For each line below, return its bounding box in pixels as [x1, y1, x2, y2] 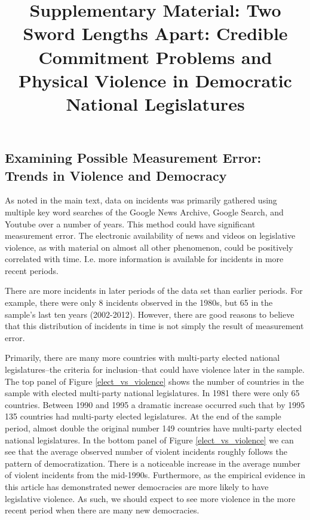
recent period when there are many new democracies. [5, 504, 199, 516]
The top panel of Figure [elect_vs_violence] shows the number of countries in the [5, 375, 304, 387]
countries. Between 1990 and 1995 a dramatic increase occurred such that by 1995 [5, 398, 305, 410]
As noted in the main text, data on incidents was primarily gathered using [5, 194, 277, 206]
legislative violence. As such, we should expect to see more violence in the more [5, 492, 296, 504]
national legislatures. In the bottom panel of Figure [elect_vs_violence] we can [5, 433, 294, 446]
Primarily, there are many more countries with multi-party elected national [5, 351, 280, 364]
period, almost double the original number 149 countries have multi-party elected [5, 422, 302, 434]
